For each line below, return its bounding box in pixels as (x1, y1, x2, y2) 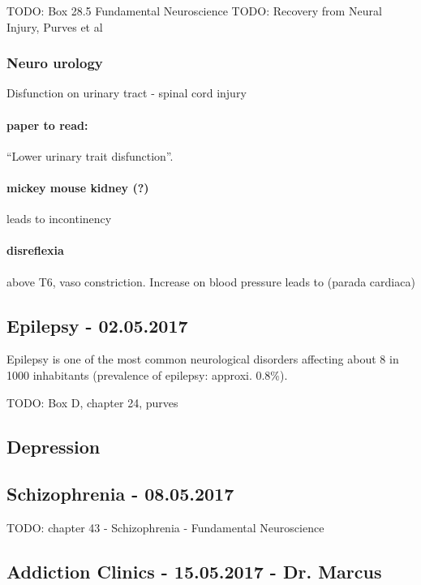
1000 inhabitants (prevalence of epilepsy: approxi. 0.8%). (6, 366, 288, 383)
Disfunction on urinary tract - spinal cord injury (6, 84, 247, 101)
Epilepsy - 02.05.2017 (6, 312, 188, 338)
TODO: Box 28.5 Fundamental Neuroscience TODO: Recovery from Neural (6, 2, 382, 19)
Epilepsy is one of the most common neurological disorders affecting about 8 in (6, 351, 399, 368)
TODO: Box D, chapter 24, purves (6, 394, 178, 411)
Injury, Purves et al (6, 18, 103, 35)
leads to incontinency (6, 210, 112, 227)
